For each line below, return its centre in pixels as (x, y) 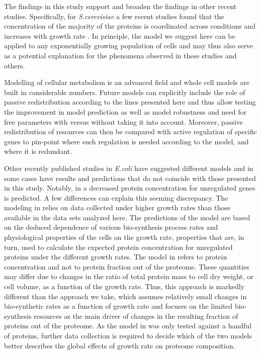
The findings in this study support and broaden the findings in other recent (120, 6)
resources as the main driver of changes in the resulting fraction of (136, 316)
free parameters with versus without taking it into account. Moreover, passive (124, 121)
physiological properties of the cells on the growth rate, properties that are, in (124, 237)
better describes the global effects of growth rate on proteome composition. (120, 345)
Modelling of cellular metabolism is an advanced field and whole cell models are (127, 82)
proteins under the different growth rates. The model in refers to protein (116, 257)
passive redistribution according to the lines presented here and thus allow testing (130, 102)
